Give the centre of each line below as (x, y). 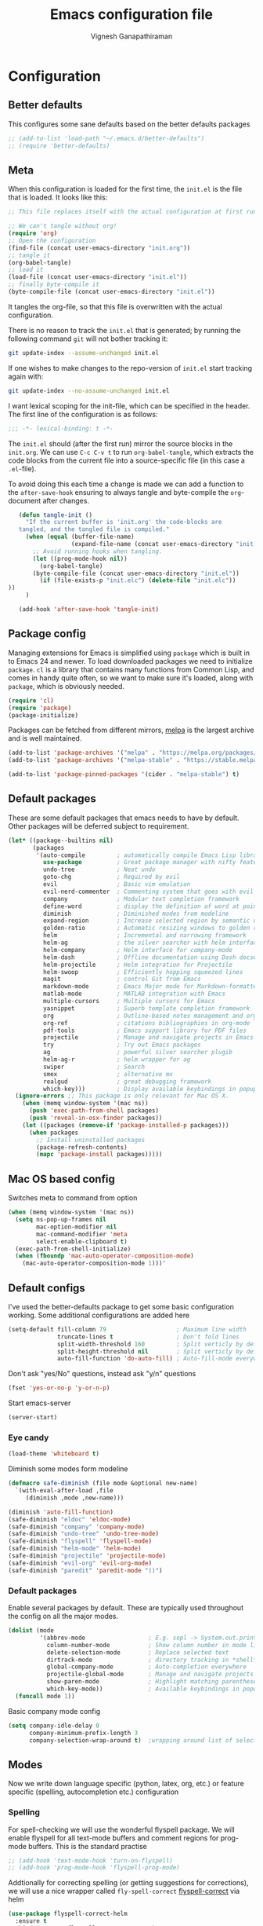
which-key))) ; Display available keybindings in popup (150, 1089)
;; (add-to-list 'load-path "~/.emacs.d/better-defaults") (106, 138)
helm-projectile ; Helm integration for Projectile (138, 965)
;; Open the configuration (52, 240)
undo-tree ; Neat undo (99, 870)
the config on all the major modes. (63, 1617)
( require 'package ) (40, 708)
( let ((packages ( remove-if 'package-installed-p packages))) (126, 1125)
